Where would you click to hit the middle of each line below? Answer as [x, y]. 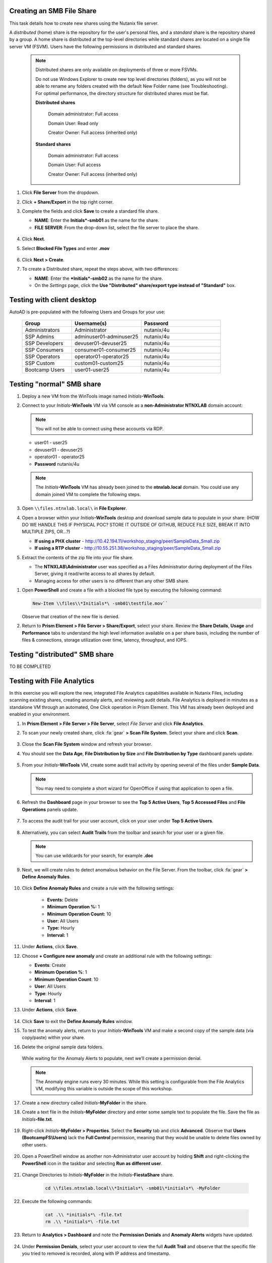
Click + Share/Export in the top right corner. [68, 202]
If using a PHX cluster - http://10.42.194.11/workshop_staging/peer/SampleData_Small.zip [127, 541]
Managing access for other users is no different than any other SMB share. [112, 580]
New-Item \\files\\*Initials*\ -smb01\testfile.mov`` [100, 603]
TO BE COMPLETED [30, 666]
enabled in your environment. [40, 714]
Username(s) [91, 323]
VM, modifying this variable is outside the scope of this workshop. [104, 1089]
